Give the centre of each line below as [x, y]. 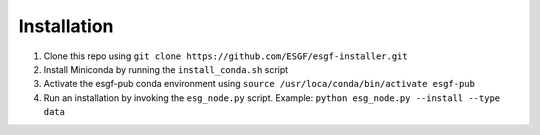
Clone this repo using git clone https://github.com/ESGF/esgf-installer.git [226, 56]
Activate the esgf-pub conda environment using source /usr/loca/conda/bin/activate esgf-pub [259, 84]
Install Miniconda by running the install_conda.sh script [166, 69]
